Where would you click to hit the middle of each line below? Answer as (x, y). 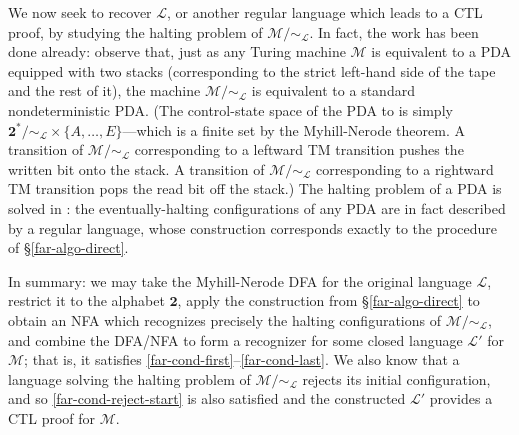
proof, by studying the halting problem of (135, 31)
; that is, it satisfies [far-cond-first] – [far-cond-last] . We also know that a (242, 359)
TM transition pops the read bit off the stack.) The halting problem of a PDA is (255, 188)
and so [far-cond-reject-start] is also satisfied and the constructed (207, 398)
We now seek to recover (80, 12)
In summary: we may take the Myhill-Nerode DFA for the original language (240, 280)
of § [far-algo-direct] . (68, 247)
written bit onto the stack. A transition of (136, 168)
